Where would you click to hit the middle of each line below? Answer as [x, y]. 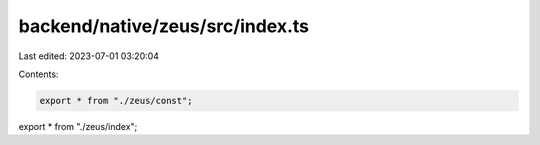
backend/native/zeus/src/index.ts [164, 26]
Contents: [38, 74]
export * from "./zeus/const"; [116, 100]
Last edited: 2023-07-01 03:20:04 [89, 56]
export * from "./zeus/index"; [78, 126]
